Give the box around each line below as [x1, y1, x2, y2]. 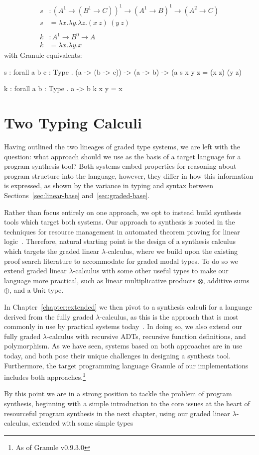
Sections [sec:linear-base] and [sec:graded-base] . [4, 190, 150, 201]
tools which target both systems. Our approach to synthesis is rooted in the [4, 217, 235, 227]
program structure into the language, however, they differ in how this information [4, 170, 254, 181]
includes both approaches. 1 [4, 370, 86, 382]
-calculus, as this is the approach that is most [100, 311, 239, 322]
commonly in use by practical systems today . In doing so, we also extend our [4, 321, 243, 332]
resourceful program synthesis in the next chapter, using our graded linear [4, 408, 230, 418]
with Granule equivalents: [4, 50, 82, 60]
